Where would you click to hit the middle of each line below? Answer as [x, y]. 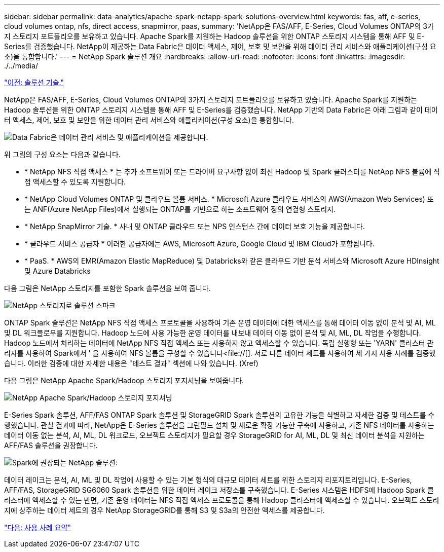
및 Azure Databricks [58, 271]
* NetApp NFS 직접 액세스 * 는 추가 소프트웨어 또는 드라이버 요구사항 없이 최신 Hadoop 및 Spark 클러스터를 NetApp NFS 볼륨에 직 [232, 172]
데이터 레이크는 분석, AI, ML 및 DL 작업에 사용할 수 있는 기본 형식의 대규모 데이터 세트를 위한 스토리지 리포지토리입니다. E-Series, [208, 480]
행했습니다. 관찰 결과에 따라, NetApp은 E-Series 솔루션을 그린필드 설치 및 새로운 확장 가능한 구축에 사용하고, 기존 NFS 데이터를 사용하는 [219, 425]
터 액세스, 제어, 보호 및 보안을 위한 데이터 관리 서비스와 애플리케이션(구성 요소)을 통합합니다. [149, 120]
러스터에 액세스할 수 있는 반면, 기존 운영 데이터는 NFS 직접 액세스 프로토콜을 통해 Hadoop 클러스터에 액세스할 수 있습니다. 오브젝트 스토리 [222, 500]
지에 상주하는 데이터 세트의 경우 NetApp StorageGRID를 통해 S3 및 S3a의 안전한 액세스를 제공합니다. [164, 510]
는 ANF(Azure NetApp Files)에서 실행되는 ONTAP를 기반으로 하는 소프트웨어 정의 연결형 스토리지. [180, 209]
